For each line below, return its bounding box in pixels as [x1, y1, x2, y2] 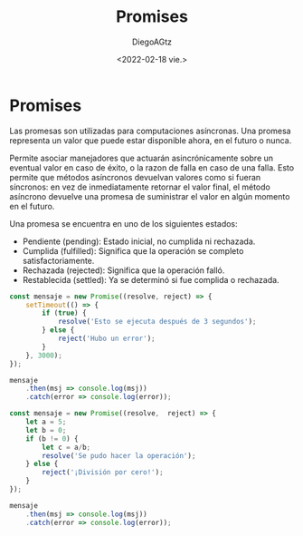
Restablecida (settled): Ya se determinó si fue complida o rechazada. [22, 274, 279, 285]
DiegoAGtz [131, 36, 173, 47]
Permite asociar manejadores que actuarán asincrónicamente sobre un [9, 152, 274, 163]
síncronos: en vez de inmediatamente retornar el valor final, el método [9, 181, 271, 192]
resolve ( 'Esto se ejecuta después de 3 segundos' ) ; [57, 317, 257, 326]
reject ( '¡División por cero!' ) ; [42, 468, 165, 477]
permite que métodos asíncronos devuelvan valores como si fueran [9, 171, 261, 182]
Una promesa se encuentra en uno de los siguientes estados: [9, 218, 238, 229]
